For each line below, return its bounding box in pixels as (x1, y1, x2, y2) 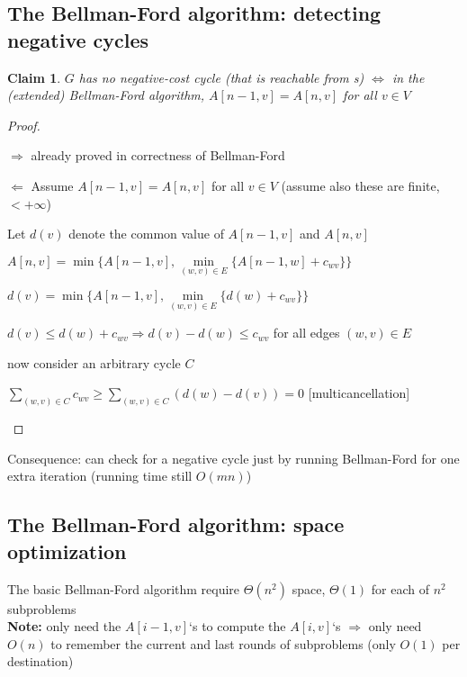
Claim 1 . (7, 68, 61, 86)
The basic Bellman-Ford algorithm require (7, 579, 240, 598)
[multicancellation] (308, 384, 410, 402)
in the (391, 68, 425, 86)
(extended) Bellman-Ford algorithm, (7, 86, 205, 104)
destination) (7, 652, 74, 671)
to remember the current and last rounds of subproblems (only (50, 634, 396, 653)
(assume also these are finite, (281, 176, 440, 194)
